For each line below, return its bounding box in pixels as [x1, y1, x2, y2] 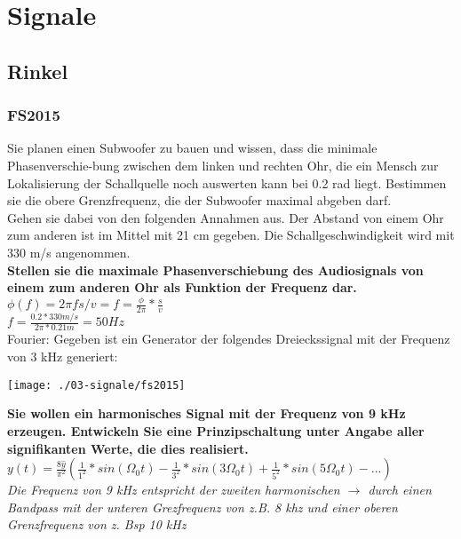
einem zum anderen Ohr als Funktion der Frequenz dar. [7, 278, 357, 297]
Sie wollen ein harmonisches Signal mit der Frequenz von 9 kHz [7, 404, 406, 423]
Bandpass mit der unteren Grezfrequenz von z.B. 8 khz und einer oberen [7, 497, 398, 516]
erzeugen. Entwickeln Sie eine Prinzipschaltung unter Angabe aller [7, 421, 425, 440]
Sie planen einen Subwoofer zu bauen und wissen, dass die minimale [7, 139, 378, 157]
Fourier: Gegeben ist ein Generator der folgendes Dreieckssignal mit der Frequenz [7, 329, 450, 348]
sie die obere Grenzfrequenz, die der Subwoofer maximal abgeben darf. [7, 191, 392, 210]
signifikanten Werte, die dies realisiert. [7, 439, 249, 457]
